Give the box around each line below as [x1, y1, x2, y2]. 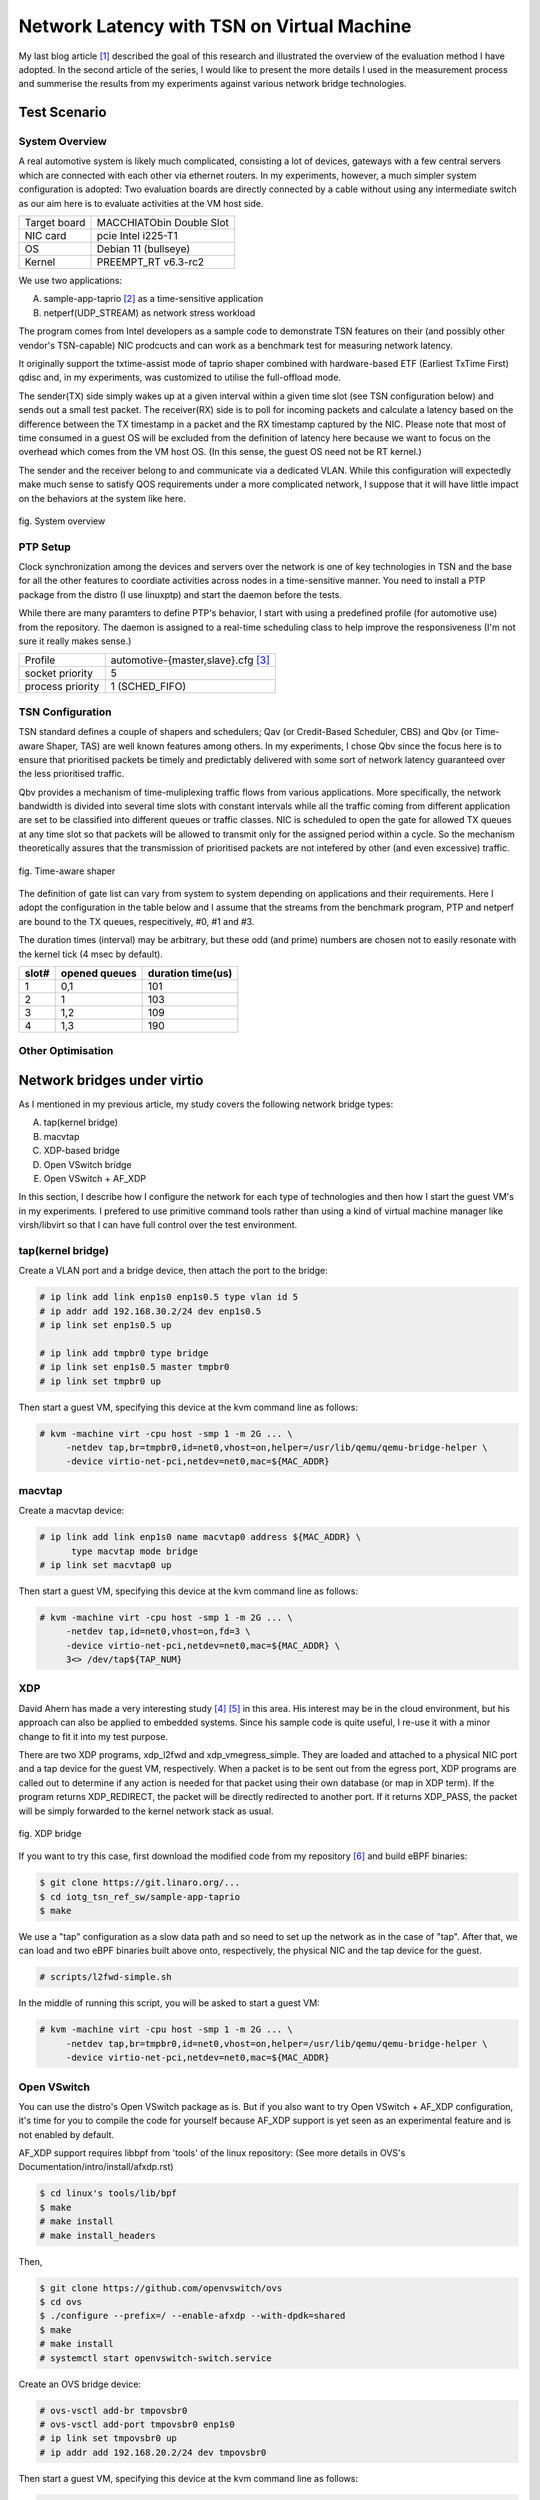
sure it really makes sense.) [18, 635, 132, 647]
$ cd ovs [39, 2296, 83, 2307]
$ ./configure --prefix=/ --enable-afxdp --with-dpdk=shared [39, 2310, 346, 2322]
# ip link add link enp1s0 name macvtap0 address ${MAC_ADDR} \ [39, 1531, 362, 1543]
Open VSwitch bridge [43, 1158, 132, 1170]
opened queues [60, 966, 137, 980]
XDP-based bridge [43, 1145, 120, 1157]
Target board [24, 216, 86, 230]
